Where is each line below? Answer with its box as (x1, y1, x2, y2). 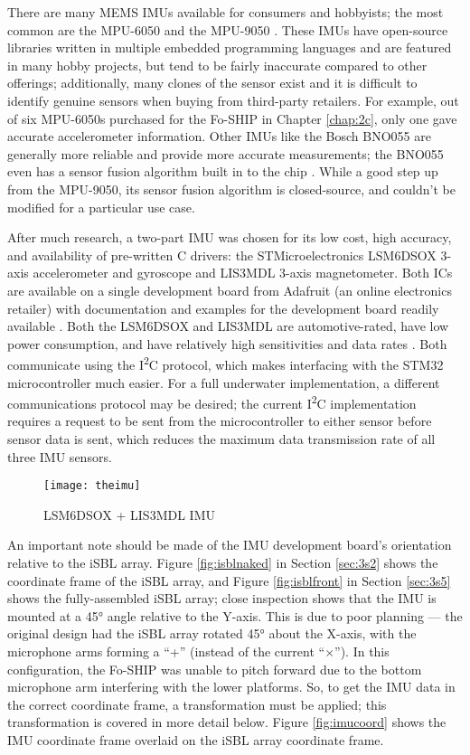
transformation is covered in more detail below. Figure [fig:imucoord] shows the (7, 713, 446, 731)
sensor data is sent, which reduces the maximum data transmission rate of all (7, 429, 436, 448)
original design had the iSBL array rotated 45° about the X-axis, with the (7, 624, 417, 643)
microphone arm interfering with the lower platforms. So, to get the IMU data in (7, 677, 456, 696)
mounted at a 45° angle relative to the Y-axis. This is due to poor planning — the (7, 606, 463, 625)
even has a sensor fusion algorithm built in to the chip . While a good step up (7, 162, 438, 181)
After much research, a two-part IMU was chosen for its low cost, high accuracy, (7, 228, 452, 247)
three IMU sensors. (7, 447, 112, 466)
